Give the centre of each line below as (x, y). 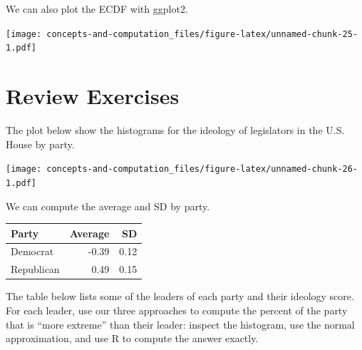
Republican (35, 269)
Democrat (32, 251)
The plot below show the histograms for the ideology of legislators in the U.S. (175, 130)
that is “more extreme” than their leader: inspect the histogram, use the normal (180, 324)
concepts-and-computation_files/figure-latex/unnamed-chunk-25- (202, 34)
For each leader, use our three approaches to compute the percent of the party (177, 310)
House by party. (40, 144)
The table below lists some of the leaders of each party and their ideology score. (180, 296)
